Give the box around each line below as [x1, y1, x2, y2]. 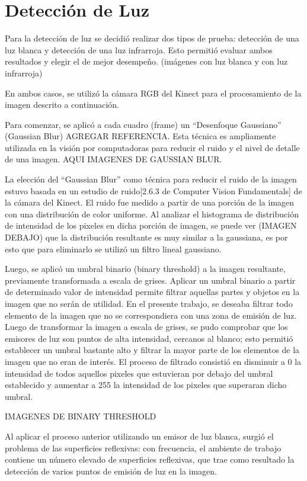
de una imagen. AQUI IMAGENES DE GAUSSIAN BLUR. [5, 153, 222, 165]
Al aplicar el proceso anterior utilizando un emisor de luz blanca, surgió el [5, 429, 274, 442]
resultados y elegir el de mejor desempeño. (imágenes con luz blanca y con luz [5, 55, 288, 68]
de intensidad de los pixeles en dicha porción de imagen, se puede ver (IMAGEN [5, 219, 297, 232]
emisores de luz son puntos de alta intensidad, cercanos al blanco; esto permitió [5, 332, 293, 344]
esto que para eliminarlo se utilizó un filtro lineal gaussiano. [5, 242, 222, 255]
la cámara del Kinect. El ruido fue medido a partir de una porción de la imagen [5, 196, 295, 209]
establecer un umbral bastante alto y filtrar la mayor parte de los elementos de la [5, 344, 300, 356]
